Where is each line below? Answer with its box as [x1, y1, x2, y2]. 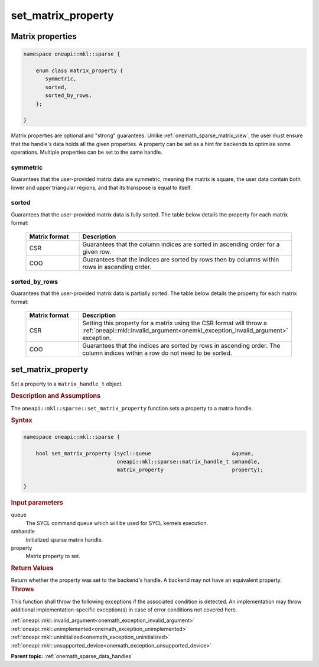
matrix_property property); [116, 467, 263, 473]
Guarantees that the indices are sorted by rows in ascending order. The [82, 342, 281, 350]
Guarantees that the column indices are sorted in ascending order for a [82, 240, 280, 248]
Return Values [11, 564, 54, 572]
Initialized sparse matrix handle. [25, 536, 103, 543]
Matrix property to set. [25, 553, 81, 560]
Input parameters [11, 498, 63, 507]
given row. [82, 247, 112, 255]
